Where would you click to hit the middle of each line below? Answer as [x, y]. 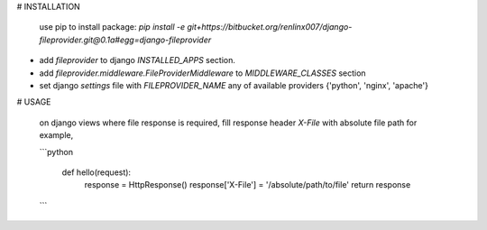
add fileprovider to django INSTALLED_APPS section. [138, 60]
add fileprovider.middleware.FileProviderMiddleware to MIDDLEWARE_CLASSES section [202, 73]
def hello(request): [96, 172]
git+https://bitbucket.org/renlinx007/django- [269, 27]
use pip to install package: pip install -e [112, 27]
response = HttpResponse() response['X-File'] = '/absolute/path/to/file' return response [248, 185]
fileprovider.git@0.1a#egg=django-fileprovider [125, 40]
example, [56, 135]
